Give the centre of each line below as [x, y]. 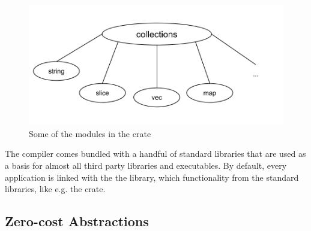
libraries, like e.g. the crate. [55, 189]
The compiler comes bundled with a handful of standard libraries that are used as [155, 154]
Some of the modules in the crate [90, 133]
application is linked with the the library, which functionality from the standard [152, 177]
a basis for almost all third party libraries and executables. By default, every [146, 165]
